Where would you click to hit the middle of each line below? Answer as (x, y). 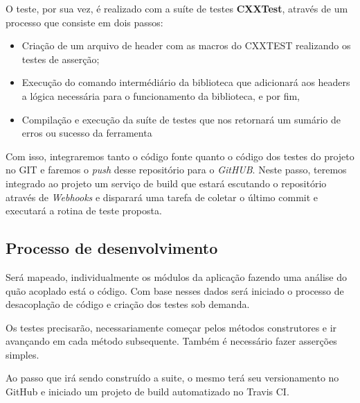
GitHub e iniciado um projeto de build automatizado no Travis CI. (147, 392)
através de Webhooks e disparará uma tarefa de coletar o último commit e (162, 197)
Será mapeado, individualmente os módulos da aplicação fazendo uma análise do (177, 276)
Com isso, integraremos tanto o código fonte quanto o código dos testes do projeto (180, 156)
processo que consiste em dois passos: (84, 22)
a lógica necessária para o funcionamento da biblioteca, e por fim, (161, 95)
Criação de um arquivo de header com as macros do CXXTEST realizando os (186, 45)
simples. (22, 354)
